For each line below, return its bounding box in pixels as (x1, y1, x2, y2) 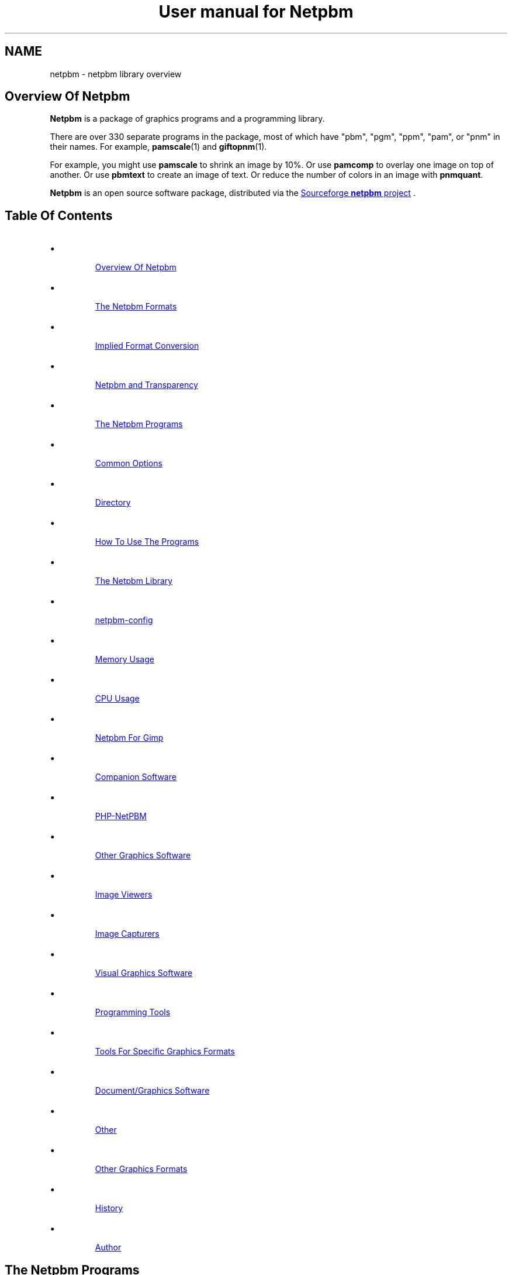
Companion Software (95, 772, 177, 782)
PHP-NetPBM (95, 811, 147, 822)
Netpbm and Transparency (95, 380, 198, 390)
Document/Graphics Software (95, 1085, 210, 1096)
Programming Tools (95, 1007, 171, 1018)
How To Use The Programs (95, 537, 199, 547)
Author (95, 1242, 122, 1253)
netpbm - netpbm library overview (50, 68, 182, 79)
